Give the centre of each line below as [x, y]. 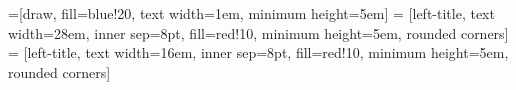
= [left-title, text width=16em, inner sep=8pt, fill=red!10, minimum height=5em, [258, 52]
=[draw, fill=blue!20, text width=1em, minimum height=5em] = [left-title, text [251, 13]
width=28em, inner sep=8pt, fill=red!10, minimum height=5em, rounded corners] [258, 32]
